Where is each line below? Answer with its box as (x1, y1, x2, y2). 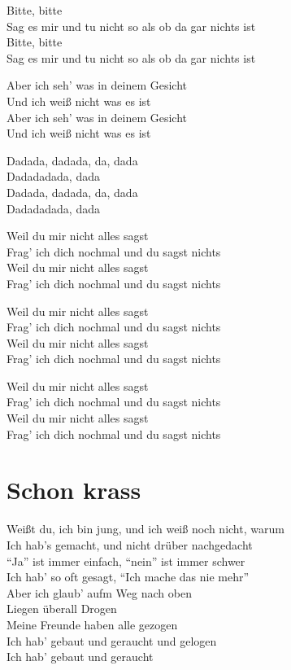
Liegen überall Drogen (7, 600, 117, 617)
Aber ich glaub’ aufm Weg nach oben (7, 584, 192, 601)
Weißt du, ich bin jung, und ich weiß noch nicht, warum (7, 520, 284, 537)
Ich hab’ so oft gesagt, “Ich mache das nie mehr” (7, 568, 250, 585)
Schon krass (7, 473, 141, 506)
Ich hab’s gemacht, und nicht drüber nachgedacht (7, 536, 253, 553)
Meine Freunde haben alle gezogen (7, 615, 178, 633)
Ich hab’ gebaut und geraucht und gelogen (7, 632, 217, 649)
